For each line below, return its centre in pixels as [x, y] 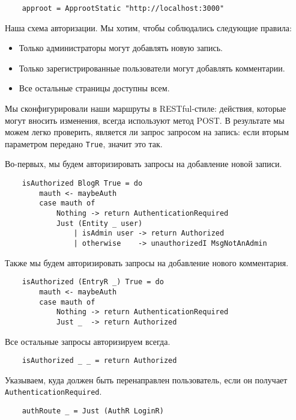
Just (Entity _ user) [99, 223]
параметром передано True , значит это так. [84, 143]
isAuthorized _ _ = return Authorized [99, 361]
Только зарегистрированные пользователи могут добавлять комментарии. [152, 68]
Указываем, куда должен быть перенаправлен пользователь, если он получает [146, 379]
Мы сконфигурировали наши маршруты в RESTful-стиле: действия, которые [146, 108]
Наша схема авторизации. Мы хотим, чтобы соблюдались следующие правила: [148, 27]
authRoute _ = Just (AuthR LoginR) [93, 411]
